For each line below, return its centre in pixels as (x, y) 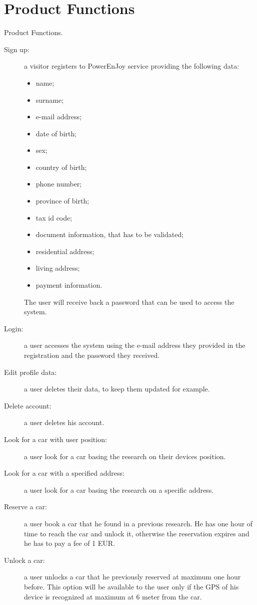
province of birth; (62, 201)
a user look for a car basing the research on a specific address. (119, 489)
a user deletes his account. (64, 422)
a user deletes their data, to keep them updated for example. (117, 389)
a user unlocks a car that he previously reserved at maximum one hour (132, 577)
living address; (58, 268)
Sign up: (17, 49)
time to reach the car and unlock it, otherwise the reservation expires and (137, 533)
